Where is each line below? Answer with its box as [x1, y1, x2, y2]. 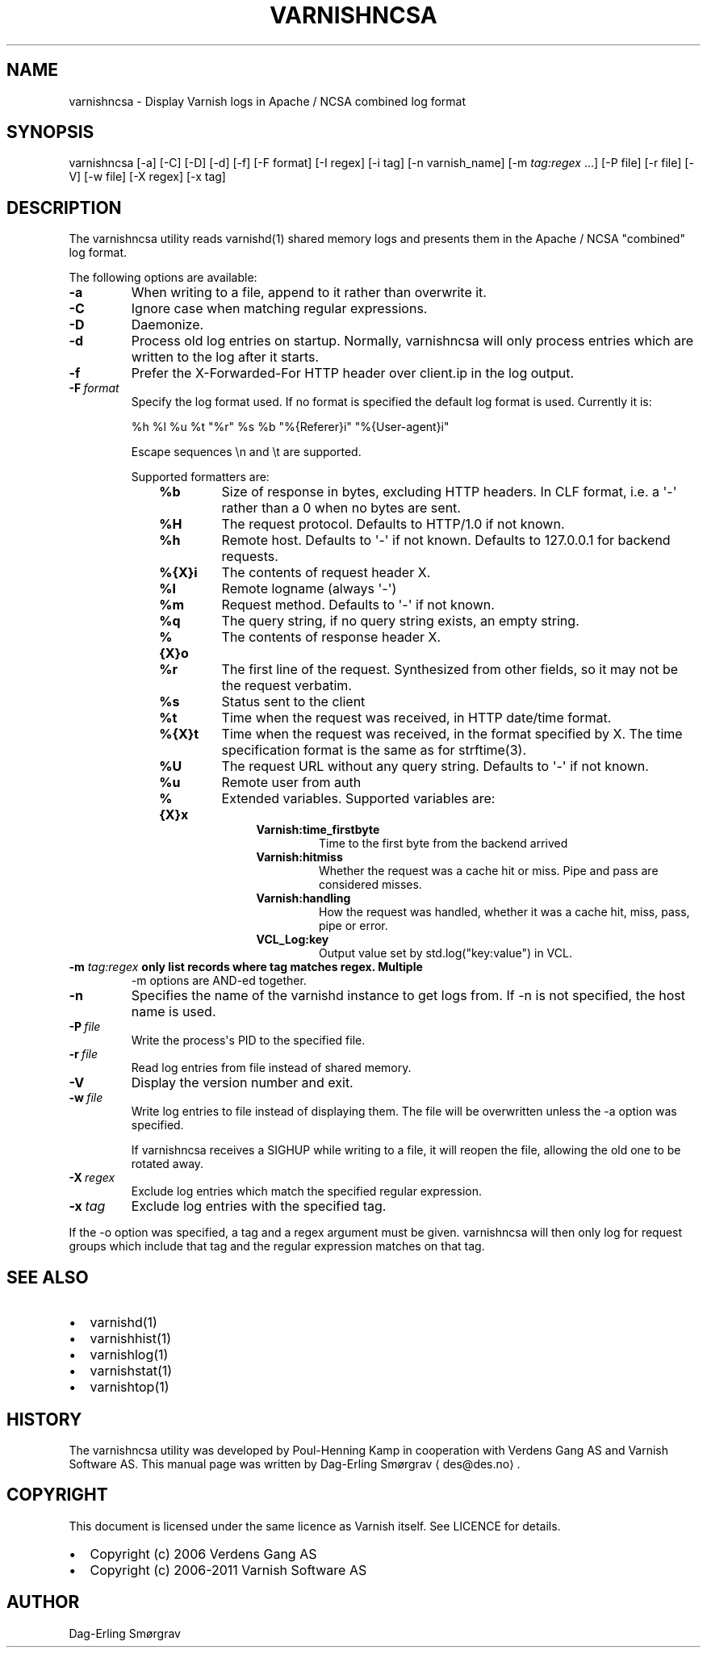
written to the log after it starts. [131, 349, 320, 366]
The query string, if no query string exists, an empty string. [221, 613, 579, 630]
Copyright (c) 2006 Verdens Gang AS [90, 1545, 317, 1562]
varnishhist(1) [90, 1330, 172, 1347]
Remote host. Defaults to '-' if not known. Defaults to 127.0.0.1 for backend [221, 532, 671, 549]
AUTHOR [6, 1592, 80, 1613]
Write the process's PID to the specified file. [131, 1033, 366, 1048]
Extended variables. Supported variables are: [221, 790, 496, 807]
